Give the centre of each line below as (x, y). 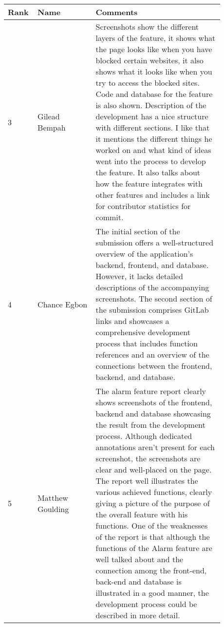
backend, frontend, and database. (152, 265)
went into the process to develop (151, 161)
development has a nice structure (152, 116)
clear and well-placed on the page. (154, 469)
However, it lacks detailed (139, 276)
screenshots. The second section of (154, 298)
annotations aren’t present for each (155, 447)
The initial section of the (138, 231)
